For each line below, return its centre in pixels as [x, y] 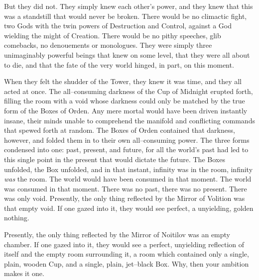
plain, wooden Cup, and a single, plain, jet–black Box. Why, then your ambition [127, 263]
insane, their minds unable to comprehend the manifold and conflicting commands [129, 120]
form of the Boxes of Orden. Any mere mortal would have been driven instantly [126, 110]
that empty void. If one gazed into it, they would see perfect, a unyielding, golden [129, 208]
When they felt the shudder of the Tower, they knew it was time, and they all [123, 81]
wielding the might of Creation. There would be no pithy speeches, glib [113, 35]
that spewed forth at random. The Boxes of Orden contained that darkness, [120, 130]
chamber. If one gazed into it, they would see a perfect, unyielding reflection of [124, 244]
